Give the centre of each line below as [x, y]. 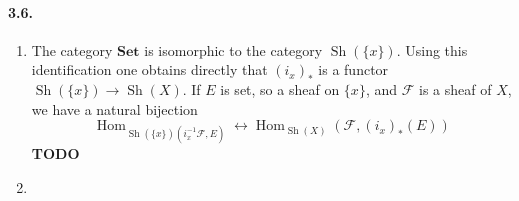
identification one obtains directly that [149, 69]
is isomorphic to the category [233, 49]
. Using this [432, 49]
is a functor [353, 69]
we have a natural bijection [114, 108]
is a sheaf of [455, 88]
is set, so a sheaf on [280, 88]
